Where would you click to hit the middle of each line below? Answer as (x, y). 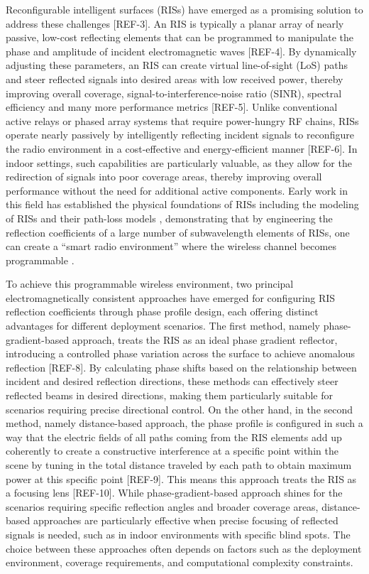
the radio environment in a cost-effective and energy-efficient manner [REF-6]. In (182, 148)
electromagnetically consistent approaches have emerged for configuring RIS (171, 297)
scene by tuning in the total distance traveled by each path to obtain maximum (179, 465)
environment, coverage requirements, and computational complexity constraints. (180, 562)
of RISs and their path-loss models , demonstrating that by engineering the (169, 218)
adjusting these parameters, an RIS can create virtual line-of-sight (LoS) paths (177, 65)
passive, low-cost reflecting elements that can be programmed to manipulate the (180, 37)
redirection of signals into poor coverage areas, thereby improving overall (164, 177)
